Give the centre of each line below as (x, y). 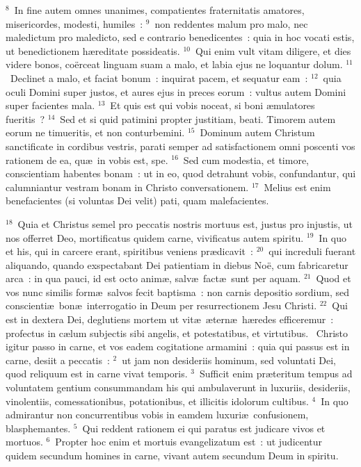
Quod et (334, 278)
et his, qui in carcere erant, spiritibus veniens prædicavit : (129, 251)
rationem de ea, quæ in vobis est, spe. (87, 159)
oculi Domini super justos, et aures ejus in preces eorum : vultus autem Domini (176, 91)
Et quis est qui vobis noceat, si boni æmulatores (212, 105)
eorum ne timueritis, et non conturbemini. (95, 132)
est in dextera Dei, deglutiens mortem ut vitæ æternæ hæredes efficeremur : (170, 319)
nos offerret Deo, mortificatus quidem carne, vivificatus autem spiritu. (155, 237)
